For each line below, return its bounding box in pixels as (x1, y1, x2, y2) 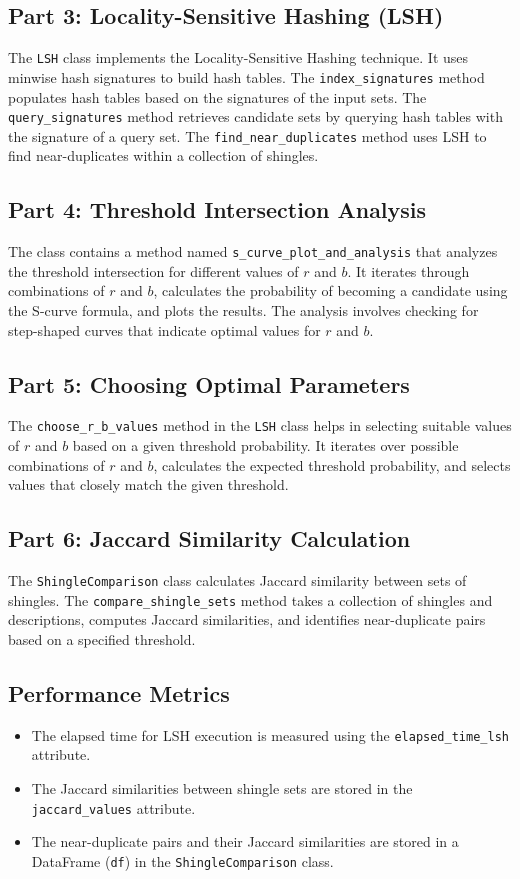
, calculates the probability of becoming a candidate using (153, 280, 508, 301)
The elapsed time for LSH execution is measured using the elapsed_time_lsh (31, 724, 509, 745)
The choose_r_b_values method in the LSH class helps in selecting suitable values (8, 415, 512, 436)
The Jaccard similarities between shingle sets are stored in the (31, 778, 413, 799)
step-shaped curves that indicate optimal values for (8, 319, 321, 340)
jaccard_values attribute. (31, 797, 196, 818)
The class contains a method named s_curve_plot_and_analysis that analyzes (8, 241, 498, 262)
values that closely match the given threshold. (8, 474, 289, 495)
